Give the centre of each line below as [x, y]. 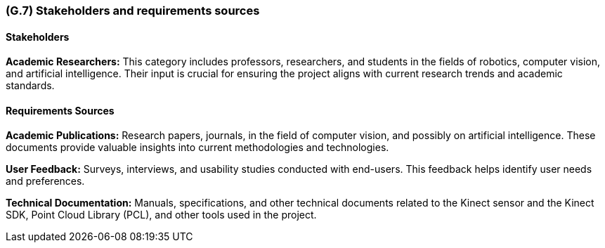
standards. [30, 86]
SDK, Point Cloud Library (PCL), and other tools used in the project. [161, 215]
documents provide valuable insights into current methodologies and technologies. [197, 148]
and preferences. [45, 181]
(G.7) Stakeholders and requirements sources [133, 11]
